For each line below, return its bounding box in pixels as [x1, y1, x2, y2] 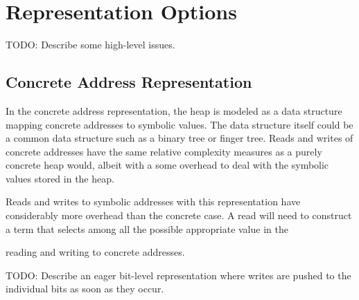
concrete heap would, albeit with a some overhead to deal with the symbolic [6, 158, 329, 172]
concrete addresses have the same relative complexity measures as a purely [6, 144, 322, 158]
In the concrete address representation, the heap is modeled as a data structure [6, 103, 342, 118]
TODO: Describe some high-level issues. [6, 37, 175, 52]
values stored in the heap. [6, 171, 114, 185]
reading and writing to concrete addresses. [6, 245, 185, 259]
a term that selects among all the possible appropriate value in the [6, 221, 288, 236]
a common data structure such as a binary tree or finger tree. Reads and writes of [6, 131, 353, 145]
